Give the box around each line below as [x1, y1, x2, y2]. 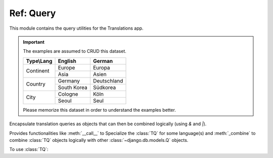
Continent [26, 67, 50, 74]
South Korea [58, 84, 88, 91]
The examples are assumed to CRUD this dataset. [23, 48, 126, 54]
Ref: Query [9, 8, 56, 19]
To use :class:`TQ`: [9, 146, 49, 152]
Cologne [58, 91, 78, 98]
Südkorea [93, 84, 116, 91]
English [58, 57, 77, 64]
